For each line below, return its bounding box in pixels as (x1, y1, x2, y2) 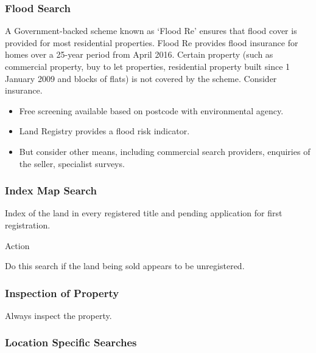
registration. (5, 218, 51, 231)
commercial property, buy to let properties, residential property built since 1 (5, 60, 290, 72)
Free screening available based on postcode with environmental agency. (19, 104, 284, 117)
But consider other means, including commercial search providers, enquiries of (19, 145, 311, 157)
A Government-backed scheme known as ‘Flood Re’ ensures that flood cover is (5, 24, 297, 37)
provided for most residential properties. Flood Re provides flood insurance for (5, 36, 298, 49)
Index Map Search (5, 183, 97, 198)
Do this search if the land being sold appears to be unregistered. (5, 259, 245, 272)
